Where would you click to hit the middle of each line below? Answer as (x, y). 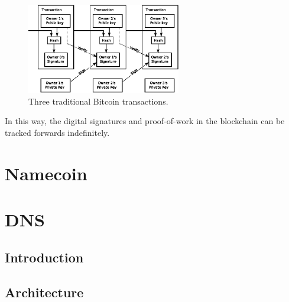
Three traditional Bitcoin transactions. (98, 101)
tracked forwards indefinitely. (57, 133)
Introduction (44, 257)
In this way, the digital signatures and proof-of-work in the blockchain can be (145, 121)
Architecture (44, 292)
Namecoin (46, 173)
